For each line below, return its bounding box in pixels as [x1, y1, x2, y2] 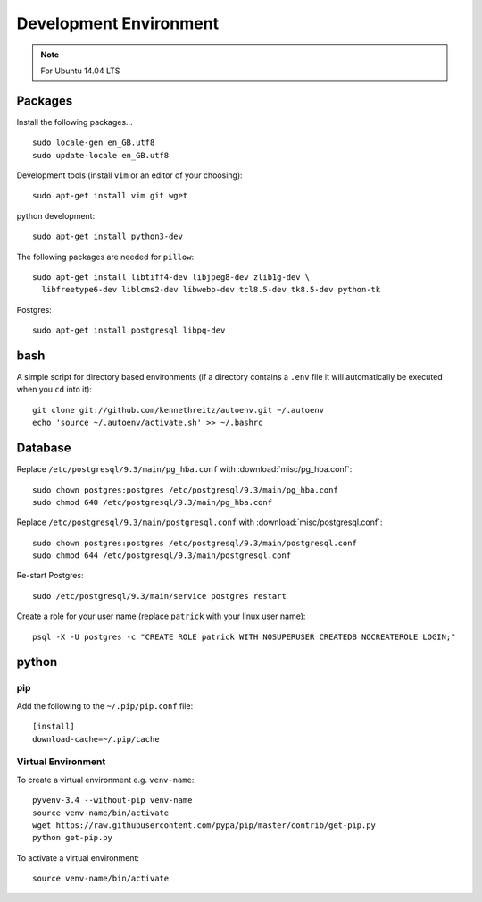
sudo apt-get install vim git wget [32, 190, 188, 201]
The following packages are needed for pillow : [16, 251, 195, 262]
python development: [16, 210, 96, 221]
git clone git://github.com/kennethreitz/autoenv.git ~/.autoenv [32, 405, 325, 415]
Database [16, 441, 71, 456]
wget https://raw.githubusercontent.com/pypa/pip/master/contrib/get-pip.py [32, 820, 377, 830]
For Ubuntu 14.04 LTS [40, 65, 120, 76]
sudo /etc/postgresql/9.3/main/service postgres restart [32, 591, 287, 601]
